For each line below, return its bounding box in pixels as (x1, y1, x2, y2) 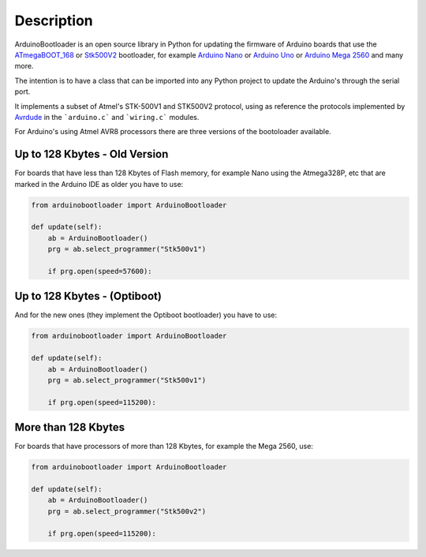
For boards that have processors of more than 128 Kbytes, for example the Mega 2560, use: (14, 442, 313, 451)
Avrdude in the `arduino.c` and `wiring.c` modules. (14, 112, 200, 121)
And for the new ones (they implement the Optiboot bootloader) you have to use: (14, 310, 278, 320)
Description (14, 12, 94, 29)
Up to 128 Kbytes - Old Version (14, 148, 169, 161)
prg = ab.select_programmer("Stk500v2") (47, 507, 207, 516)
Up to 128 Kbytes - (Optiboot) (14, 290, 162, 303)
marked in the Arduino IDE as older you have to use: (14, 179, 184, 189)
